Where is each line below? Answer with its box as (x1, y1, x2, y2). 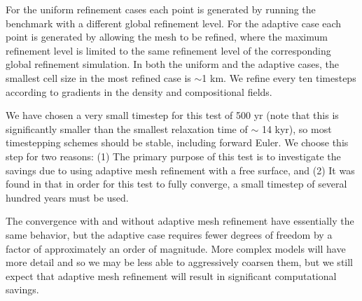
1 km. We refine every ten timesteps (202, 70, 356, 85)
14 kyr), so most (261, 121, 332, 136)
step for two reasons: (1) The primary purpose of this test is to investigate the (6, 148, 341, 163)
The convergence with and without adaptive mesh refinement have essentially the (6, 213, 354, 228)
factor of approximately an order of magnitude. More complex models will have (6, 241, 346, 255)
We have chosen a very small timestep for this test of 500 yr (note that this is (6, 108, 339, 122)
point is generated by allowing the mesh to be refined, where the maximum (6, 29, 328, 44)
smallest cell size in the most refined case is (6, 70, 191, 85)
